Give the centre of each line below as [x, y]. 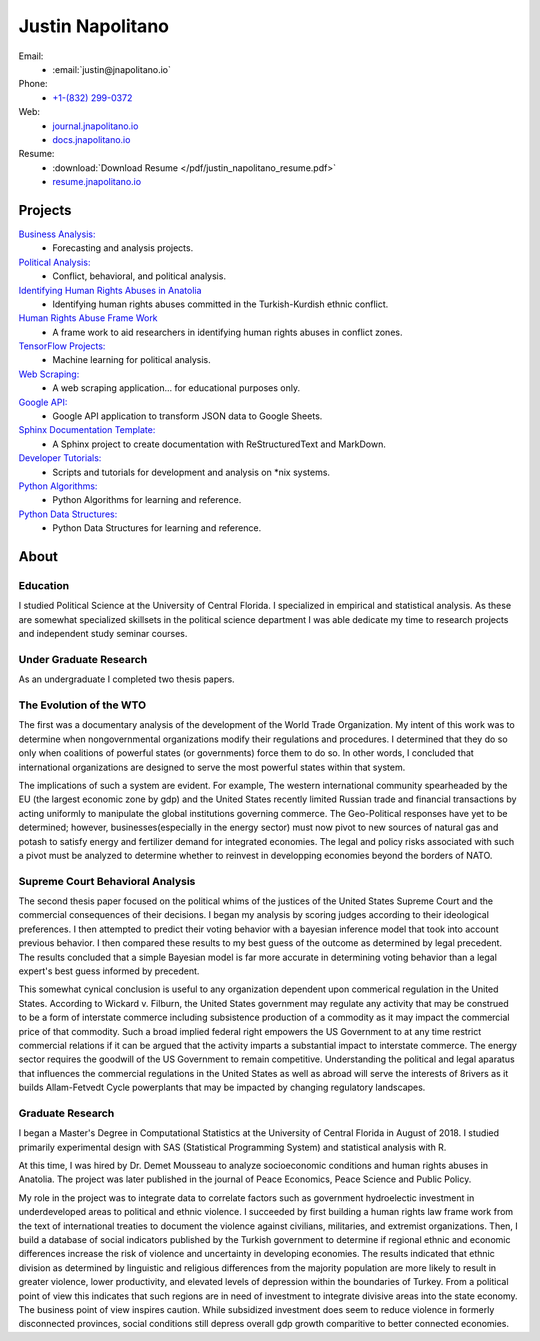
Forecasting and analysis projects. [123, 248]
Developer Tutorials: [60, 458]
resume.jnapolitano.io [97, 182]
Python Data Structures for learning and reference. [157, 528]
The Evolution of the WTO [82, 705]
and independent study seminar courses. [103, 634]
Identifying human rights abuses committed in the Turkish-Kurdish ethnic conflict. [220, 304]
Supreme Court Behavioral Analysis [107, 881]
